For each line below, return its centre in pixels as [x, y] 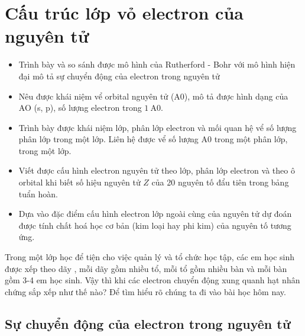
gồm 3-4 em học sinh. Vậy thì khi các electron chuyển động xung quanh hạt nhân [152, 280]
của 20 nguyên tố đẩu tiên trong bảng [220, 182]
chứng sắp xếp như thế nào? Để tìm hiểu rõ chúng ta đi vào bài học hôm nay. [145, 291]
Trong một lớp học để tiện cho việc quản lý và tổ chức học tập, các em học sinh [150, 257]
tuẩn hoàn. [38, 193]
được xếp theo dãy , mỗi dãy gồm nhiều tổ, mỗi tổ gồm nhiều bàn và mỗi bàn [146, 268]
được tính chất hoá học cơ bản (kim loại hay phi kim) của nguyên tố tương [155, 225]
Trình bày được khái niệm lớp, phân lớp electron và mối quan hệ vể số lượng [158, 127]
